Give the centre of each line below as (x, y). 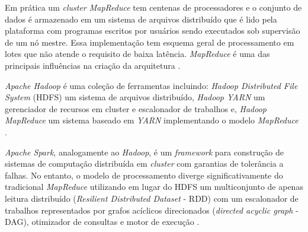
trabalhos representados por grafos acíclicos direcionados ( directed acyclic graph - (152, 210)
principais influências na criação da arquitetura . (93, 65)
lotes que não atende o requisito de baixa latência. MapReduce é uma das (137, 54)
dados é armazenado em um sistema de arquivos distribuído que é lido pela (141, 19)
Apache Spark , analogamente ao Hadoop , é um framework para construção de (144, 152)
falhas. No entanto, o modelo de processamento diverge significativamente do (144, 175)
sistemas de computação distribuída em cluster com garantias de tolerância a (144, 163)
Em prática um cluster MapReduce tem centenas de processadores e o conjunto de (153, 7)
